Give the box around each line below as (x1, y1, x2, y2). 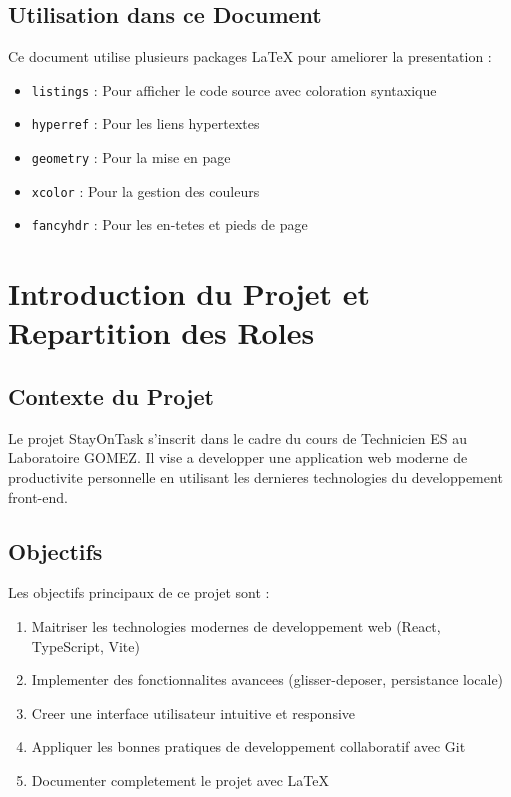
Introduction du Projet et (8, 273, 371, 314)
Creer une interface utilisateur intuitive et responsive (31, 702, 355, 723)
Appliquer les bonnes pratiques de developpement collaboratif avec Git (31, 736, 466, 757)
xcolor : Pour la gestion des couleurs (31, 180, 260, 201)
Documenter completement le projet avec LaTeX (31, 769, 329, 790)
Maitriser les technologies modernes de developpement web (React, (31, 616, 441, 637)
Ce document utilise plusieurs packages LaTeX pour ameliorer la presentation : (8, 46, 492, 67)
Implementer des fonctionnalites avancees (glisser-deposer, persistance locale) (31, 669, 504, 690)
